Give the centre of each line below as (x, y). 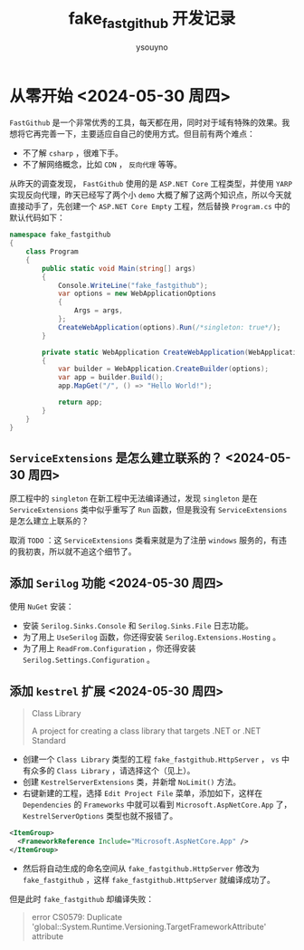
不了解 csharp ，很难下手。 (73, 153)
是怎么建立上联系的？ (49, 521)
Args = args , (99, 311)
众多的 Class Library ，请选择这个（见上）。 (113, 770)
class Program (52, 252)
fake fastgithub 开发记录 (152, 20)
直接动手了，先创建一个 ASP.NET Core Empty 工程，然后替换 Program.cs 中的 (150, 206)
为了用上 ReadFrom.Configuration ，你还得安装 (109, 648)
